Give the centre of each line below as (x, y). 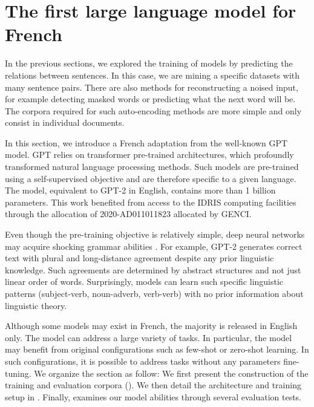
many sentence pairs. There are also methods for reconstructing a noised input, (152, 87)
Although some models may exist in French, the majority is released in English (151, 326)
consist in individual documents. (65, 122)
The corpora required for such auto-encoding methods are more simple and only (153, 110)
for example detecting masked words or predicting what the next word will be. (150, 99)
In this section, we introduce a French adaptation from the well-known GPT (146, 142)
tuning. (18, 373)
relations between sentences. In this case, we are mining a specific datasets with (152, 75)
